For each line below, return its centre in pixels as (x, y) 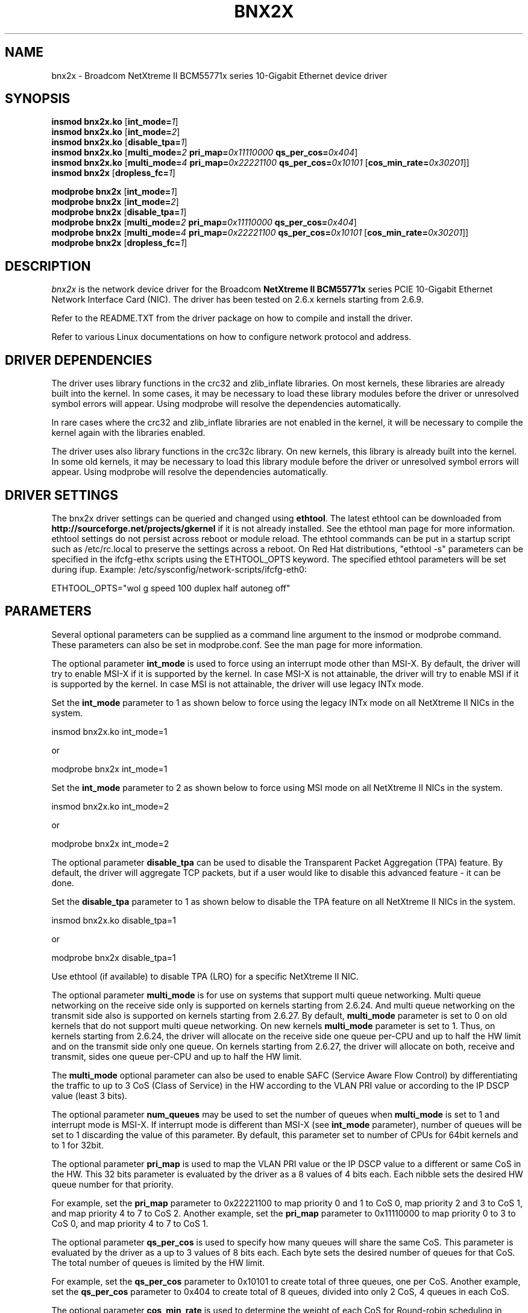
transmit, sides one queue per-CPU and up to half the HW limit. (177, 1056)
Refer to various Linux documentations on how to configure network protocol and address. (231, 337)
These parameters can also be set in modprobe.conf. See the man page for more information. (237, 644)
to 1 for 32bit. (77, 1145)
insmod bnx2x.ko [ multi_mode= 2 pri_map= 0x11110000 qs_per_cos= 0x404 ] (205, 153)
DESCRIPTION (48, 266)
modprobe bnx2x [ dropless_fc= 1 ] (119, 243)
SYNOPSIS (38, 99)
